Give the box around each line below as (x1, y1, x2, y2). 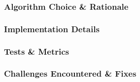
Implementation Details (4, 22, 100, 35)
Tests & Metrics (4, 45, 70, 57)
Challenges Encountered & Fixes (4, 67, 137, 80)
